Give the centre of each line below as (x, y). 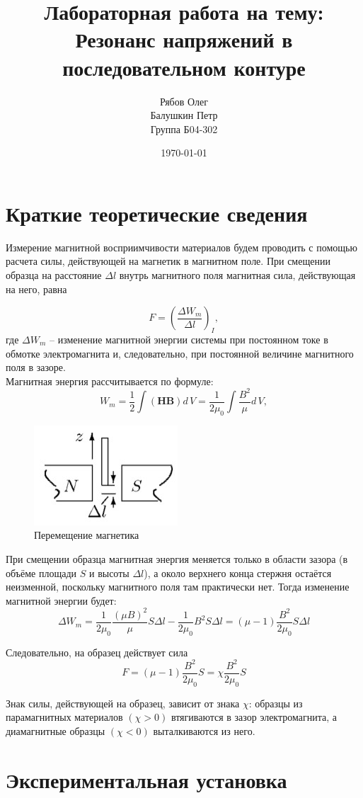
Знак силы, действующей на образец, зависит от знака (123, 703)
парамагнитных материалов (64, 717)
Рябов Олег (184, 101)
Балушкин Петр (184, 115)
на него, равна (36, 289)
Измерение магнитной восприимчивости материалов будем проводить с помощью (181, 247)
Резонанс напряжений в (184, 39)
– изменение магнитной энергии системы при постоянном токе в (189, 339)
